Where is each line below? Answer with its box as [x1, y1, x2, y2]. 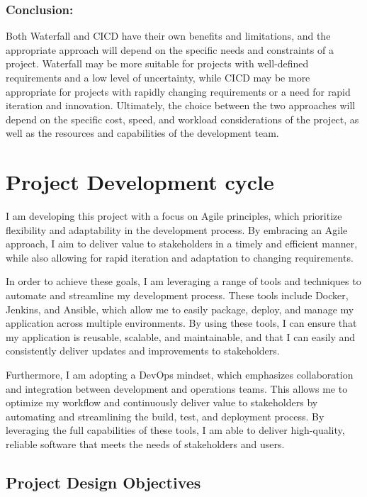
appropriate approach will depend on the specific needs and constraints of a [6, 42, 334, 57]
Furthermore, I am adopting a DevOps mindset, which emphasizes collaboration [6, 367, 354, 382]
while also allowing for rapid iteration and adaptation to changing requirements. [6, 250, 354, 264]
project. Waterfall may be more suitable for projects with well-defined [6, 56, 309, 71]
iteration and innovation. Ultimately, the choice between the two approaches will [6, 98, 356, 113]
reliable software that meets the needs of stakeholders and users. [6, 437, 285, 451]
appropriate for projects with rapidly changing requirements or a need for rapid [6, 84, 351, 99]
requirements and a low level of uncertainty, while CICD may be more [6, 70, 310, 84]
